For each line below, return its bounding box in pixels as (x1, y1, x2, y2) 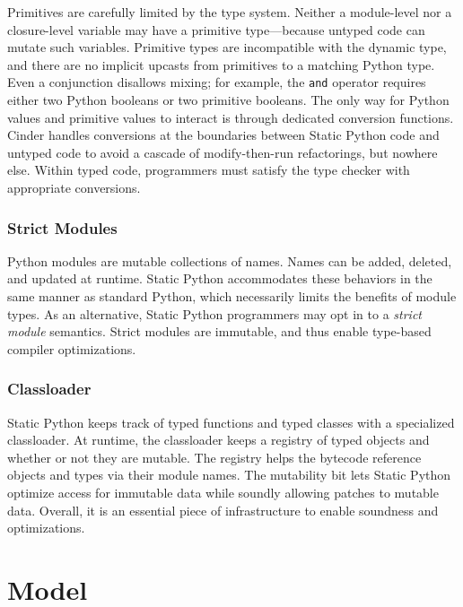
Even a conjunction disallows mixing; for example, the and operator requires (7, 73, 426, 91)
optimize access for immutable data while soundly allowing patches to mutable (7, 482, 439, 501)
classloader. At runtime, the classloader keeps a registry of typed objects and (7, 430, 430, 449)
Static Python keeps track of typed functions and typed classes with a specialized (7, 412, 455, 431)
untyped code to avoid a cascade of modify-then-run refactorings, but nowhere (7, 143, 438, 161)
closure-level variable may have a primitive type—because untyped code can (7, 20, 425, 39)
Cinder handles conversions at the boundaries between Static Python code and (7, 126, 440, 144)
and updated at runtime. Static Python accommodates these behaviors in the (7, 269, 432, 288)
